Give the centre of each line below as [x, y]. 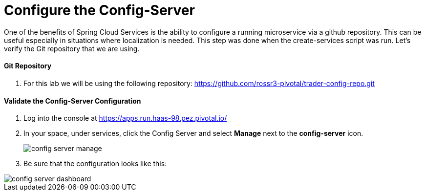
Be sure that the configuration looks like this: [95, 164]
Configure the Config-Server [99, 10]
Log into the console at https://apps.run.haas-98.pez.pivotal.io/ [125, 118]
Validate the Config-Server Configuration [73, 101]
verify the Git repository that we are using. [72, 48]
